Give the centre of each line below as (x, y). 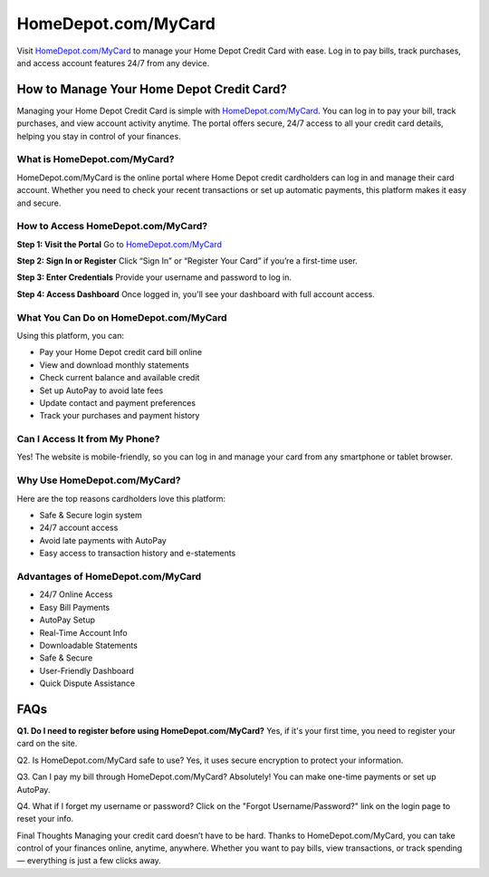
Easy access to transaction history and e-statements (138, 554)
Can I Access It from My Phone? (88, 439)
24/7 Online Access (76, 594)
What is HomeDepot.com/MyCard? (96, 159)
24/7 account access (79, 528)
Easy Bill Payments (75, 607)
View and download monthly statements (114, 365)
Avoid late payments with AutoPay (103, 540)
